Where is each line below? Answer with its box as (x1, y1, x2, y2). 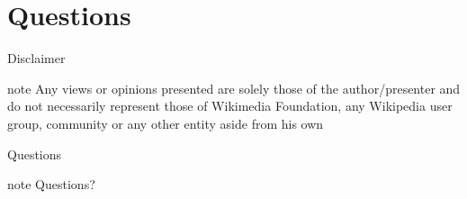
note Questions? (7, 175, 95, 194)
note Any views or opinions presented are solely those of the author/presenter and (7, 78, 461, 97)
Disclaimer (7, 49, 66, 68)
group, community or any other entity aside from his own (7, 113, 324, 132)
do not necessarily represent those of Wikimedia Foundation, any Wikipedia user (7, 96, 453, 115)
